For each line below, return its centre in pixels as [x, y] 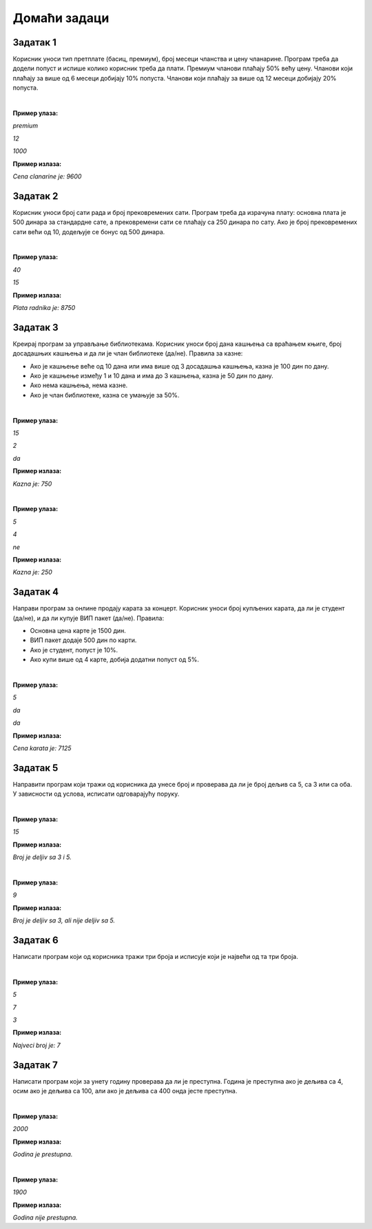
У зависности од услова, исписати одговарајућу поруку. [96, 794]
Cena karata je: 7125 [42, 748]
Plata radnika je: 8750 [44, 308]
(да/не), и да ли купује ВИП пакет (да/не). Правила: [89, 618]
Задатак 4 [35, 592]
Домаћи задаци [61, 18]
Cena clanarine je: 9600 [47, 176]
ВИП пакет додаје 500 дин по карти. [83, 640]
